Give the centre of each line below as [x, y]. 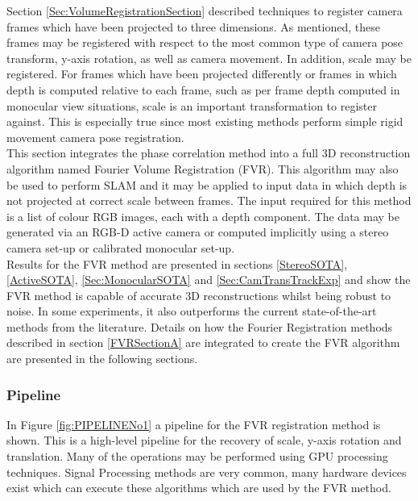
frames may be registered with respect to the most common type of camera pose [205, 42]
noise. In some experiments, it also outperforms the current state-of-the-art [192, 311]
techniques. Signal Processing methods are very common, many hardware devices [207, 472]
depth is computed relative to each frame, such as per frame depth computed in [203, 89]
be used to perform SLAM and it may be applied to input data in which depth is [207, 184]
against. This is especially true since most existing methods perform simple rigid [205, 121]
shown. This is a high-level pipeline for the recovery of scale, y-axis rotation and [204, 440]
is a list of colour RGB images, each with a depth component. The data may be [203, 216]
